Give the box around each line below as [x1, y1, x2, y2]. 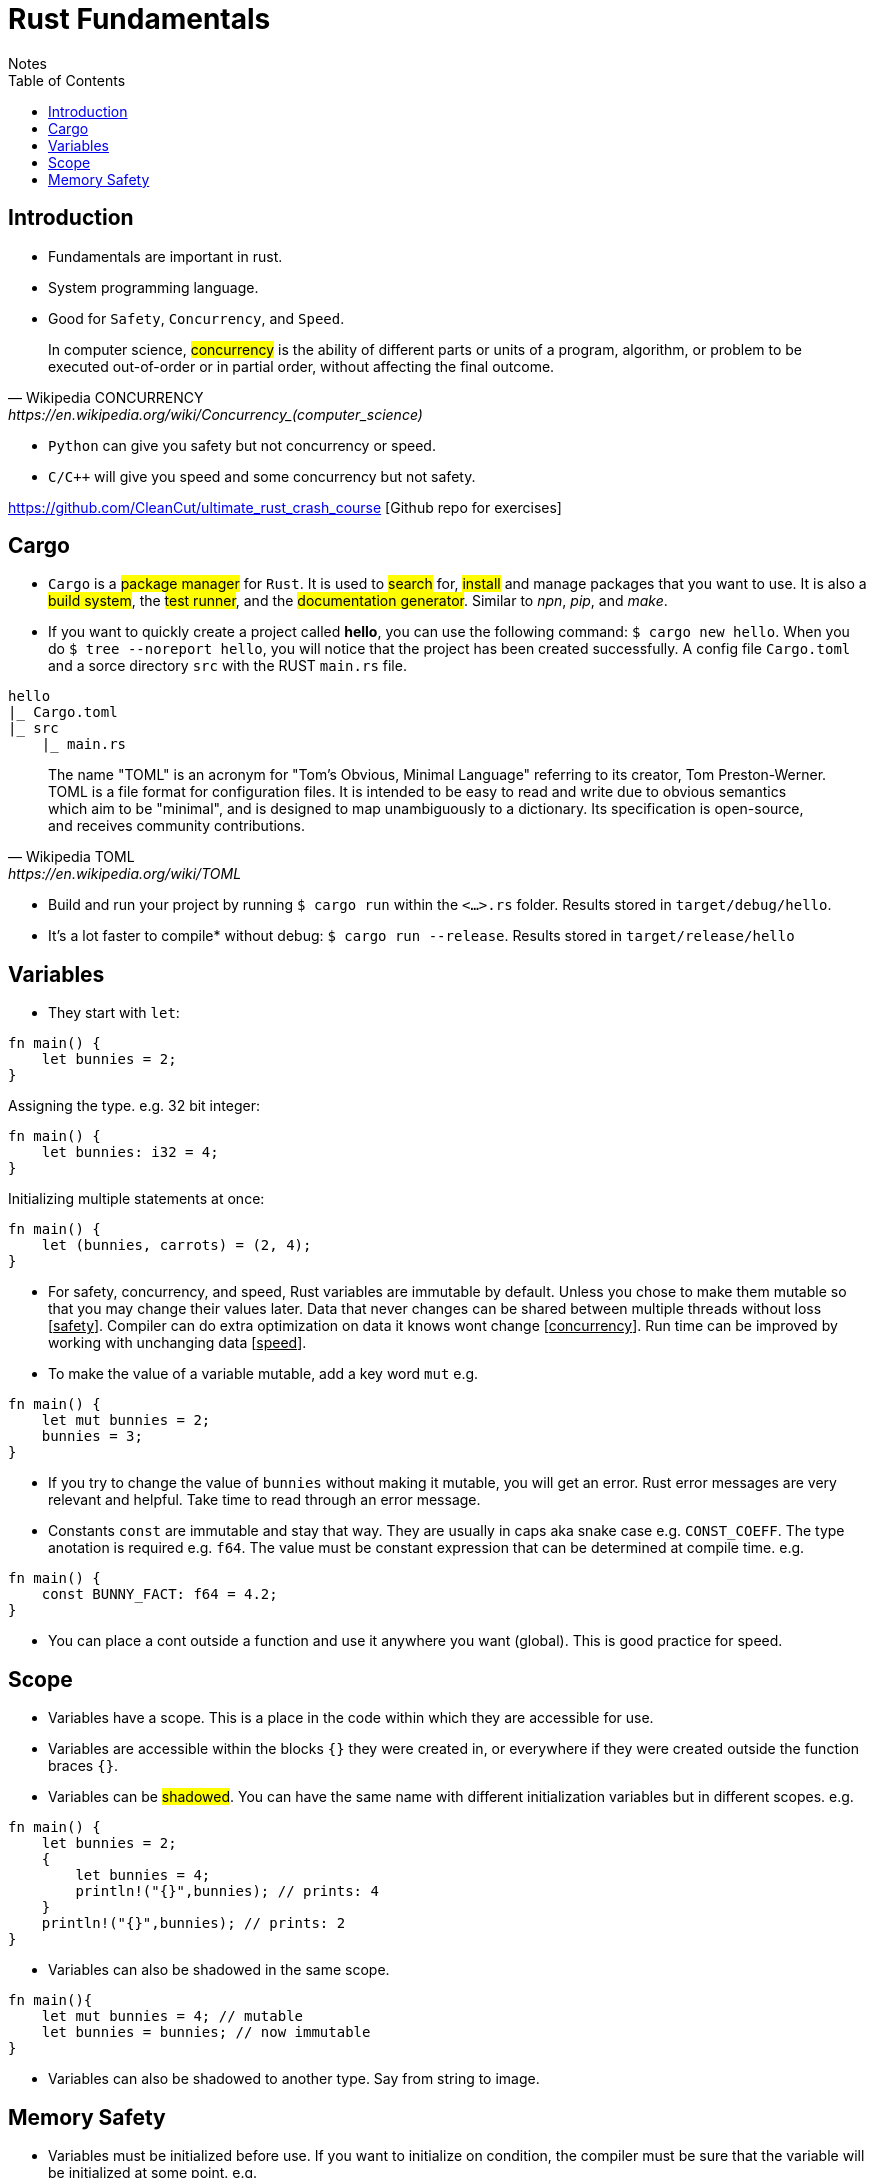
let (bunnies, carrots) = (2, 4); [41, 1237, 312, 1254]
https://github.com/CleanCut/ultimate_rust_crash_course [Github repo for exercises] [8, 498, 562, 516]
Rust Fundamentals [8, 2, 271, 36]
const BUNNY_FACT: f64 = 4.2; [41, 1586, 278, 1603]
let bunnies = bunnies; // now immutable [41, 2024, 371, 2041]
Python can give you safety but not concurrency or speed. [48, 436, 436, 454]
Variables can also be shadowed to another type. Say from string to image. [48, 2070, 540, 2088]
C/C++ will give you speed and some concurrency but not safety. [48, 467, 476, 485]
